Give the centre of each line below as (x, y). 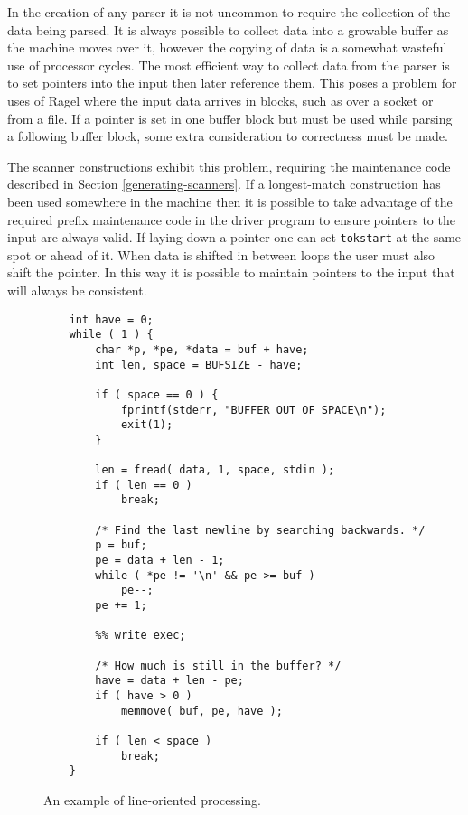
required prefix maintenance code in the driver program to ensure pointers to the (231, 219)
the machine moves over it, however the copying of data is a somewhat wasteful (227, 47)
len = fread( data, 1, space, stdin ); (215, 470)
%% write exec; (140, 636)
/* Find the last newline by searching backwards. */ (260, 530)
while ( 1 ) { (111, 335)
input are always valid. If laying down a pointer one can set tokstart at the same (234, 237)
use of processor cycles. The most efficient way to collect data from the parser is (229, 65)
